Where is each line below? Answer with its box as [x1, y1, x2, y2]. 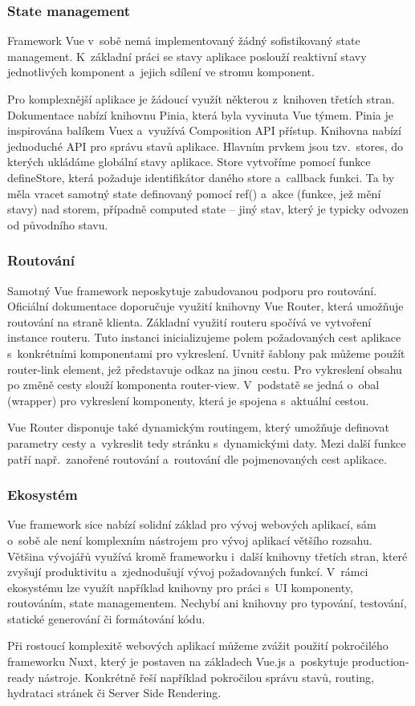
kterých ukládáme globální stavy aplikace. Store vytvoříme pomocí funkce [7, 153, 371, 170]
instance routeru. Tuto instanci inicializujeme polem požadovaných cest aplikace [7, 329, 401, 346]
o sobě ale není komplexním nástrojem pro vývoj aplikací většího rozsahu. [7, 531, 372, 548]
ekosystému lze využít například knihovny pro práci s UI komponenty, [7, 578, 353, 595]
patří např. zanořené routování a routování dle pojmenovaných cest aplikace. [7, 450, 387, 467]
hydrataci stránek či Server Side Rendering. [7, 684, 222, 701]
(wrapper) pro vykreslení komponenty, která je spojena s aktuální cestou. [7, 392, 369, 408]
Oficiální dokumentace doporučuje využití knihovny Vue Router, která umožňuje [7, 298, 404, 314]
